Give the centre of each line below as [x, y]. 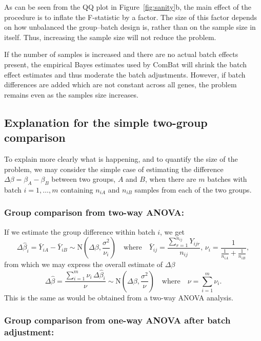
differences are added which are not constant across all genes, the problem [121, 84]
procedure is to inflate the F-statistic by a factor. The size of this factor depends [131, 17]
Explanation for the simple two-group [106, 122]
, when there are [170, 179]
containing [77, 189]
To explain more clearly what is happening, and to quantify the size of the [121, 158]
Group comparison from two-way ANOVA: [94, 212]
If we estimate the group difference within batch [80, 231]
